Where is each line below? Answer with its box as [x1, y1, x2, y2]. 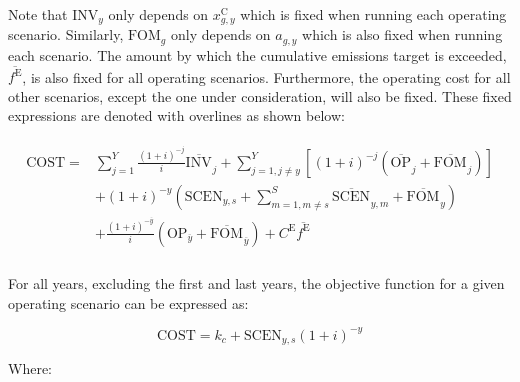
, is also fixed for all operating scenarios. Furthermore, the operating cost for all [22, 66, 511, 87]
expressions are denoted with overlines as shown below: [8, 105, 345, 126]
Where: [8, 358, 52, 379]
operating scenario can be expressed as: [8, 292, 249, 313]
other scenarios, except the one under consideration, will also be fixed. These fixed [8, 85, 512, 106]
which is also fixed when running [302, 24, 503, 45]
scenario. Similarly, [8, 24, 124, 45]
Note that [8, 4, 68, 24]
